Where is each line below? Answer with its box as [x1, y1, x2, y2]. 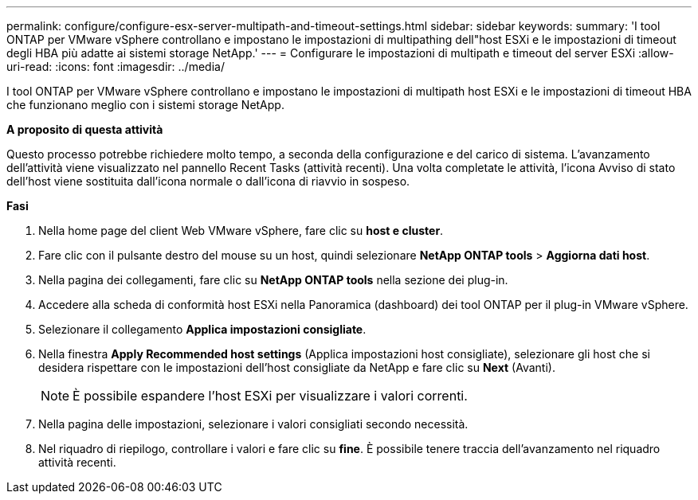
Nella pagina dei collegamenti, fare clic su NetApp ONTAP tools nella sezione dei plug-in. [38, 273, 508, 287]
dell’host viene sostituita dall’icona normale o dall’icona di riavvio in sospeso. [6, 174, 410, 188]
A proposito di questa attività [6, 123, 163, 136]
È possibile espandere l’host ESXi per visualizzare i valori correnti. [73, 388, 468, 404]
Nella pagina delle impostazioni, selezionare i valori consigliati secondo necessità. [38, 417, 469, 431]
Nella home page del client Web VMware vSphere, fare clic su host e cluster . [38, 224, 444, 237]
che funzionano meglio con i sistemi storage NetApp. [6, 98, 284, 111]
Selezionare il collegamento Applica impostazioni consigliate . [38, 322, 367, 336]
